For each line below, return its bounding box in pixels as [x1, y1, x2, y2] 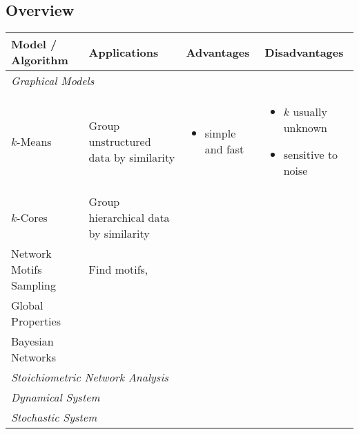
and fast [204, 141, 244, 158]
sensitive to [283, 147, 338, 163]
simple [204, 125, 236, 142]
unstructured [88, 133, 151, 149]
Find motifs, [88, 261, 148, 278]
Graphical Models [11, 73, 95, 89]
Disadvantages [264, 44, 344, 60]
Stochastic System [11, 409, 97, 426]
